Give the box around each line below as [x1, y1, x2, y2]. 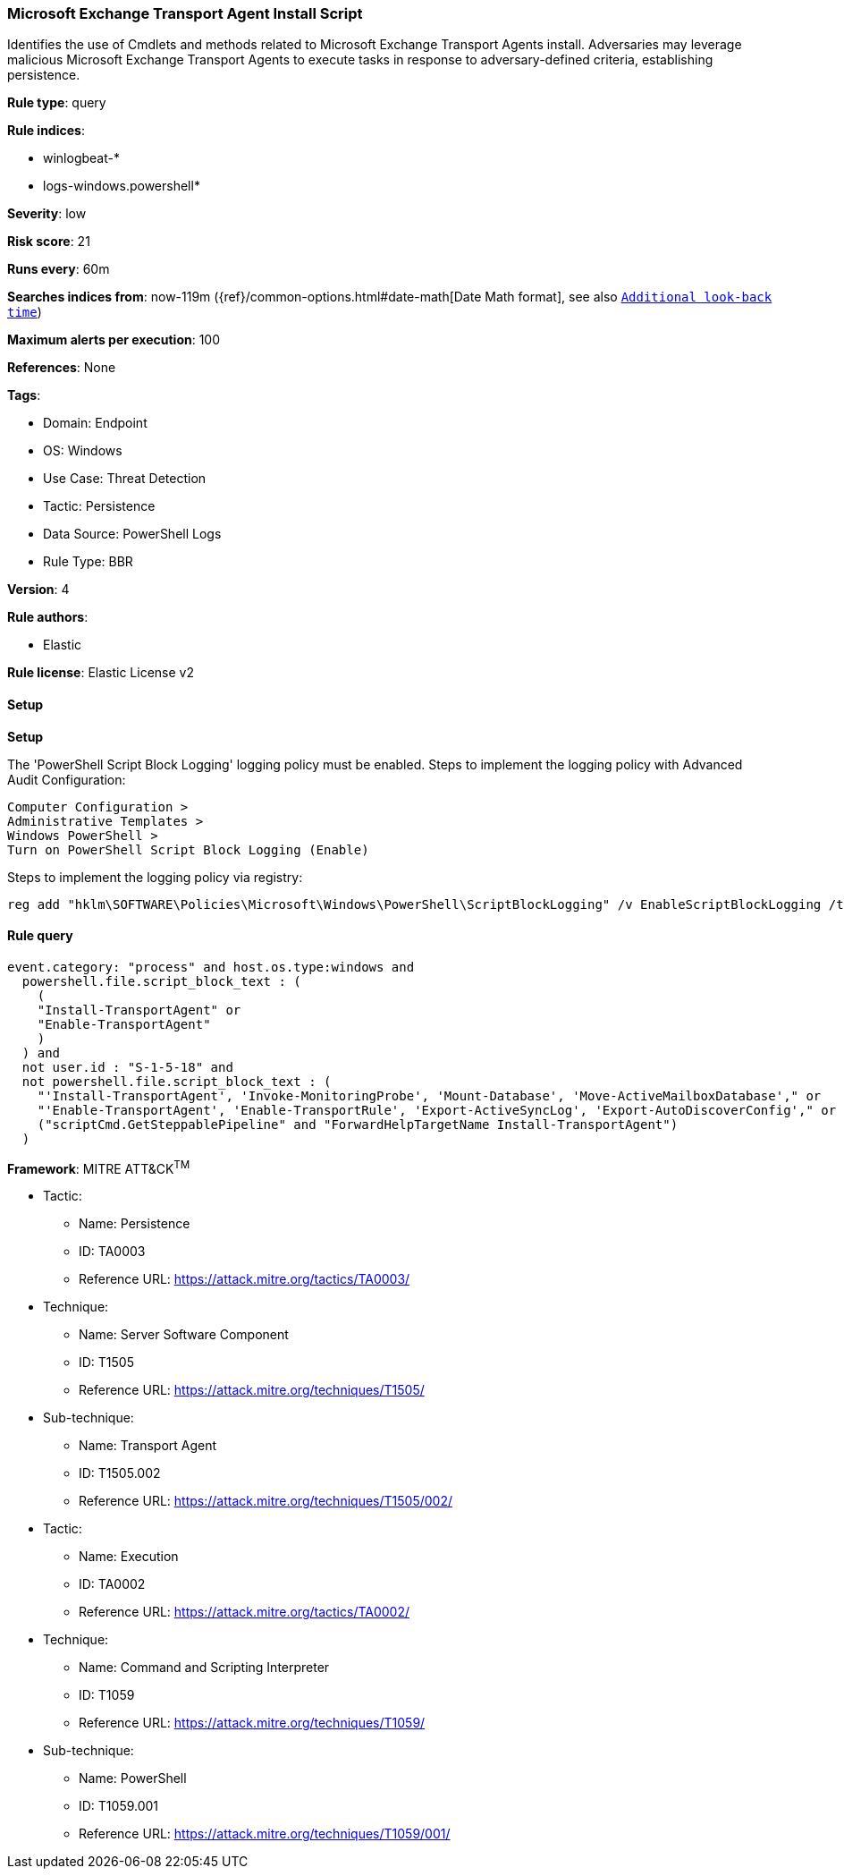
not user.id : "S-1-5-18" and [21, 1059, 233, 1074]
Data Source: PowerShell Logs [43, 526, 222, 542]
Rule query [7, 928, 73, 944]
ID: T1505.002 [79, 1465, 161, 1481]
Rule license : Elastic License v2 [7, 665, 194, 681]
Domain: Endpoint [43, 415, 148, 431]
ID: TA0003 [79, 1244, 146, 1260]
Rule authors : [7, 609, 89, 625]
